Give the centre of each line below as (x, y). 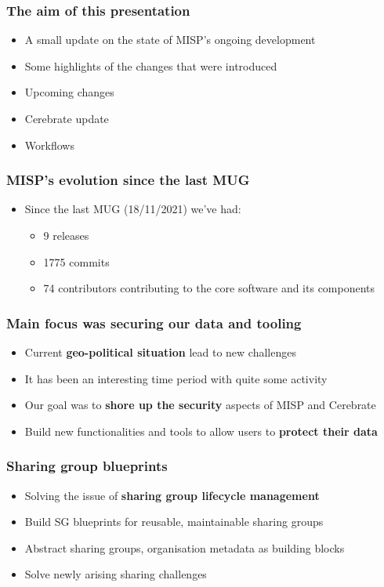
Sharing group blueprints (87, 466)
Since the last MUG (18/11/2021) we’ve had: (133, 209)
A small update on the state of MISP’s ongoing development (170, 40)
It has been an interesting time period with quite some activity (176, 378)
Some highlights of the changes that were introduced (151, 65)
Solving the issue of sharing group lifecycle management (172, 495)
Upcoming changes (69, 92)
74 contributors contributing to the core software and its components (209, 288)
